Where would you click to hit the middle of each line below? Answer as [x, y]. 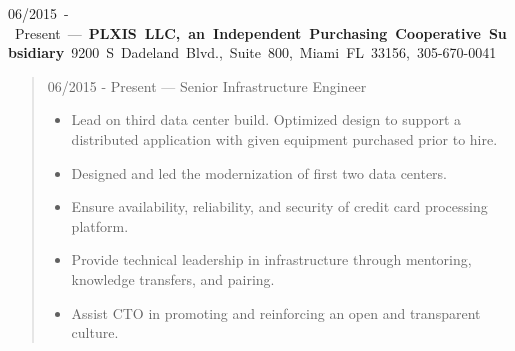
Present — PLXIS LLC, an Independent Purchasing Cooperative [247, 32]
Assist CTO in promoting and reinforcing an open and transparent [276, 312]
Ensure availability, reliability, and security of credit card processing [279, 206]
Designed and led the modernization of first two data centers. [259, 172]
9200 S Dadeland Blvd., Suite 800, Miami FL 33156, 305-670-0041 [284, 52]
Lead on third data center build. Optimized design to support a [266, 119]
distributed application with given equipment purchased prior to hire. [284, 138]
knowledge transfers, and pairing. [173, 278]
